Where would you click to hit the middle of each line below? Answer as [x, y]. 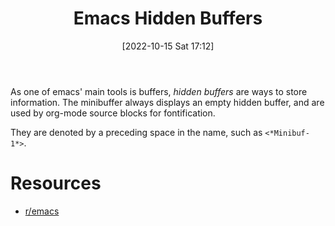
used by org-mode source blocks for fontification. [113, 113]
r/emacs [42, 211]
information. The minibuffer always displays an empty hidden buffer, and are [167, 102]
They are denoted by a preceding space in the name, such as [136, 132]
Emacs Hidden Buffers [168, 18]
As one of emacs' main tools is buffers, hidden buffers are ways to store [159, 91]
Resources [56, 183]
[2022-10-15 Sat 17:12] [168, 46]
